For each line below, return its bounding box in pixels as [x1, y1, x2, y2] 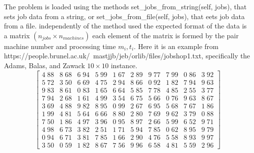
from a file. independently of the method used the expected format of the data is [4, 21, 247, 31]
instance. [111, 60, 138, 70]
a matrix [4, 30, 30, 40]
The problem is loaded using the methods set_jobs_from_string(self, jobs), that [4, 1, 247, 11]
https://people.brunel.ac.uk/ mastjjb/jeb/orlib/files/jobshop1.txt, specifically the [4, 51, 250, 61]
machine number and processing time [4, 41, 116, 51]
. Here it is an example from [134, 41, 219, 51]
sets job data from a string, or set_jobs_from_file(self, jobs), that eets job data [4, 11, 245, 21]
